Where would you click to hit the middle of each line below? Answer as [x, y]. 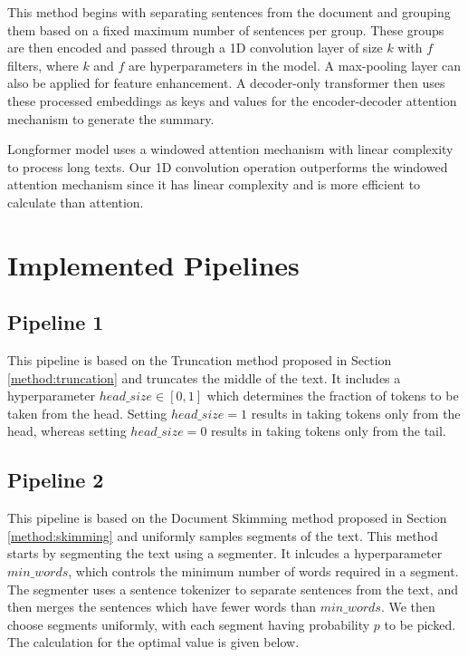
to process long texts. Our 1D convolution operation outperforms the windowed [228, 166]
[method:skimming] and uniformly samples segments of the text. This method [223, 535]
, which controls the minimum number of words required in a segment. [263, 571]
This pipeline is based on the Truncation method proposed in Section [200, 360]
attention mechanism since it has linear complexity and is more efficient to [214, 184]
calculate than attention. [76, 202]
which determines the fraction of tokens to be [333, 396]
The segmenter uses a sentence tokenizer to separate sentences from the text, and [233, 589]
